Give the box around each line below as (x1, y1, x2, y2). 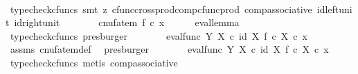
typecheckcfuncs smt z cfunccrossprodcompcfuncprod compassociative (10, 1, 312, 16)
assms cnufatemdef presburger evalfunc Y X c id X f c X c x (10, 42, 329, 56)
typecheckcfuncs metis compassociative (10, 55, 178, 69)
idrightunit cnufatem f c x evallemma (14, 15, 240, 29)
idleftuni (316, 1, 352, 16)
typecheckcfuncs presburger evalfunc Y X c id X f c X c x (10, 28, 307, 42)
